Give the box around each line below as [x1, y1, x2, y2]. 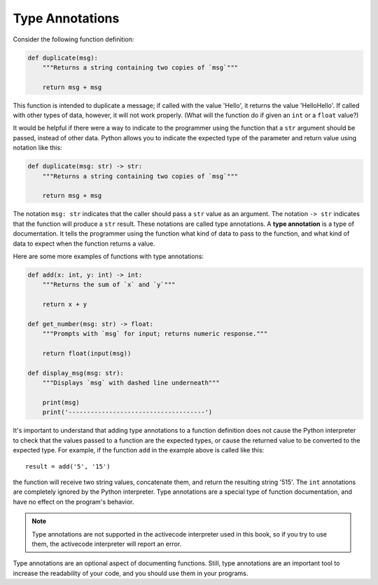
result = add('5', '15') [25, 462, 111, 470]
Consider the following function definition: [13, 35, 134, 43]
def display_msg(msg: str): [27, 369, 124, 377]
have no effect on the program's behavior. [13, 497, 134, 506]
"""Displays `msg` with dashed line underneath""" [42, 379, 220, 387]
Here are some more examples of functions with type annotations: [13, 252, 204, 260]
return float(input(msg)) [42, 349, 132, 358]
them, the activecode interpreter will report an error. [31, 539, 182, 548]
